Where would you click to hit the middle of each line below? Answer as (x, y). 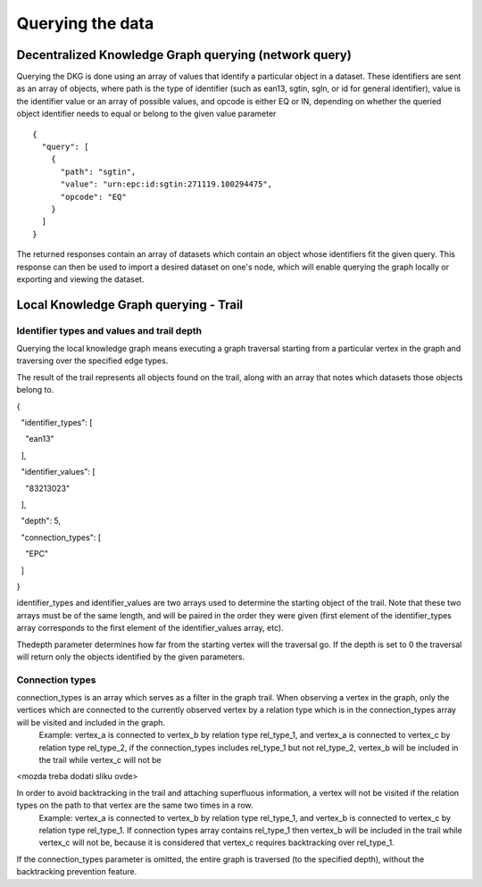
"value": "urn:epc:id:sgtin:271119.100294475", (166, 184)
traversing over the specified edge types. (92, 361)
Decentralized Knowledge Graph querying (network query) (184, 55)
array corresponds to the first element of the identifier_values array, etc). (150, 628)
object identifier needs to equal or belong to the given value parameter (146, 114)
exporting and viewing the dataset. (80, 279)
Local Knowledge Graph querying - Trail (130, 305)
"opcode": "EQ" (93, 197)
